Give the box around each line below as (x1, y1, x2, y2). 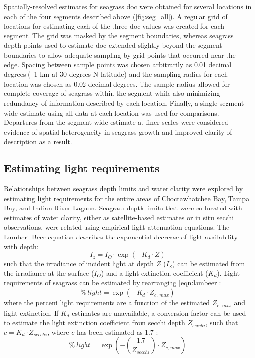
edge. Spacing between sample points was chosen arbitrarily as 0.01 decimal (4, 59, 232, 69)
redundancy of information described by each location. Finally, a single (4, 97, 218, 108)
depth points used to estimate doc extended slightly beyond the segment (4, 40, 222, 50)
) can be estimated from (172, 258, 245, 268)
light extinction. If (4, 307, 59, 318)
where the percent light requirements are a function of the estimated (4, 298, 210, 308)
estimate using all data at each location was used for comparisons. (20, 107, 219, 118)
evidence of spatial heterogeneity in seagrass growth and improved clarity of (4, 126, 232, 137)
